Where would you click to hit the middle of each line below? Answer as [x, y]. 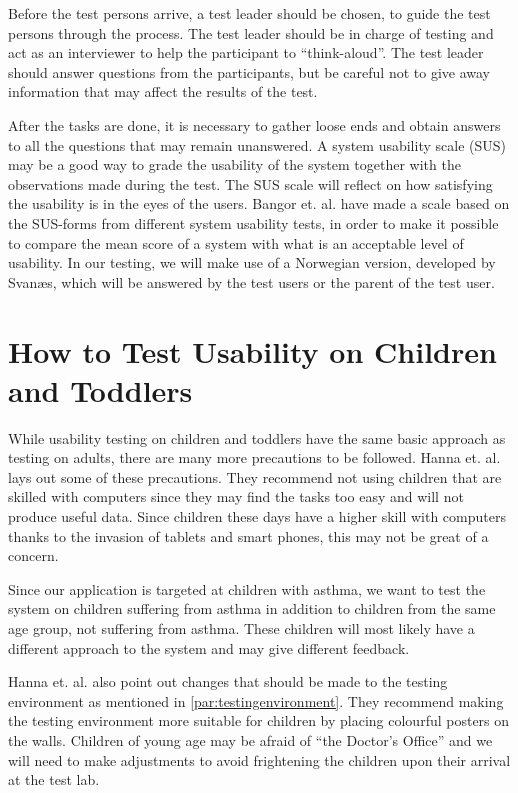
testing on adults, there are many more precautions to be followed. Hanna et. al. [254, 457]
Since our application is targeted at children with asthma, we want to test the [247, 588]
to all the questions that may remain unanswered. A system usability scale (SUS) [257, 144]
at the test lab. [54, 779]
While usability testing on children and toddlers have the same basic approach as [257, 437]
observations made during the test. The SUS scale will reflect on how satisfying [250, 183]
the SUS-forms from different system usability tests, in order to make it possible [253, 222]
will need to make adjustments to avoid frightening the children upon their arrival [259, 759]
